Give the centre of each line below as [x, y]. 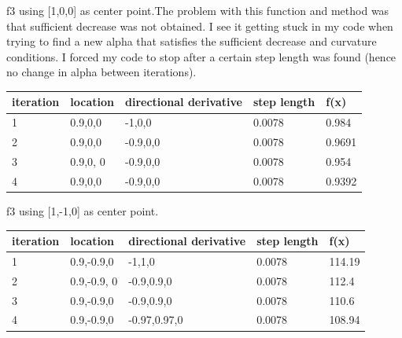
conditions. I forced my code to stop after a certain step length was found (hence [201, 56]
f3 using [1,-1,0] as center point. [83, 210]
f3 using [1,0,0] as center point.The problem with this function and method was [198, 10]
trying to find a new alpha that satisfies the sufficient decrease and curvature [192, 41]
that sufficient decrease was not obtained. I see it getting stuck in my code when [200, 26]
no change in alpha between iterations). [101, 72]
